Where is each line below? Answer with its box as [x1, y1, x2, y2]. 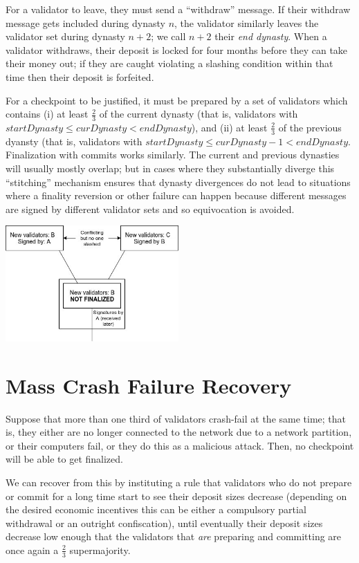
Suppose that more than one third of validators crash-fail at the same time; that [6, 411, 347, 425]
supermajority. [69, 542, 131, 557]
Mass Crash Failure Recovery [6, 371, 292, 399]
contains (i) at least [6, 107, 89, 121]
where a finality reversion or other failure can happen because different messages [6, 188, 347, 203]
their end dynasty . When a [214, 29, 327, 44]
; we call [151, 29, 186, 44]
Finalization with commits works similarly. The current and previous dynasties [6, 147, 340, 162]
